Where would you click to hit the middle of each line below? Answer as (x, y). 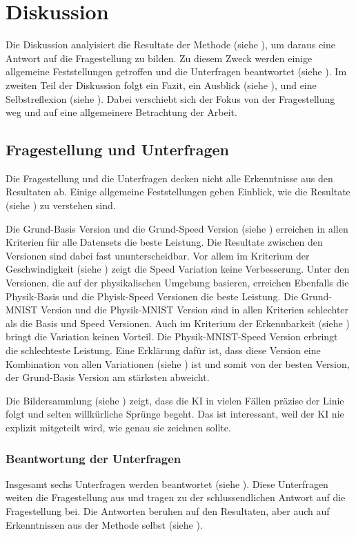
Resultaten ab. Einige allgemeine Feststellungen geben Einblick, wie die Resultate (178, 192)
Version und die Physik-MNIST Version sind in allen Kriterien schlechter (195, 310)
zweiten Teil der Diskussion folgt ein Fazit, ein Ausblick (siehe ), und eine (161, 85)
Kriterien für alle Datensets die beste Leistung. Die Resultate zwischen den (164, 242)
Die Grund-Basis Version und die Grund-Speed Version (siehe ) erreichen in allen (177, 228)
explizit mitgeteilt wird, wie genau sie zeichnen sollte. (118, 427)
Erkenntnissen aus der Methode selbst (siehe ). (104, 524)
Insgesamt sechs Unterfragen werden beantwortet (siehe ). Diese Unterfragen (167, 484)
